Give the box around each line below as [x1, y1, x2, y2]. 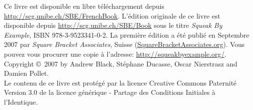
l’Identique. [4, 96, 38, 107]
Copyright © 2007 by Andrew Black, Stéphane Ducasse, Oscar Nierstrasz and [4, 58, 238, 68]
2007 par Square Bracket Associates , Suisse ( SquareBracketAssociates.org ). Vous [4, 39, 245, 49]
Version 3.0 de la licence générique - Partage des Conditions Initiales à [4, 87, 216, 97]
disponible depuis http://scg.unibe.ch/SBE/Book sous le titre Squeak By [4, 20, 223, 30]
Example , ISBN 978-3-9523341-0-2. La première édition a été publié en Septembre [4, 29, 250, 40]
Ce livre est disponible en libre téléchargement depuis [4, 1, 164, 11]
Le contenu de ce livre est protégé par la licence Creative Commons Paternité [4, 77, 237, 88]
